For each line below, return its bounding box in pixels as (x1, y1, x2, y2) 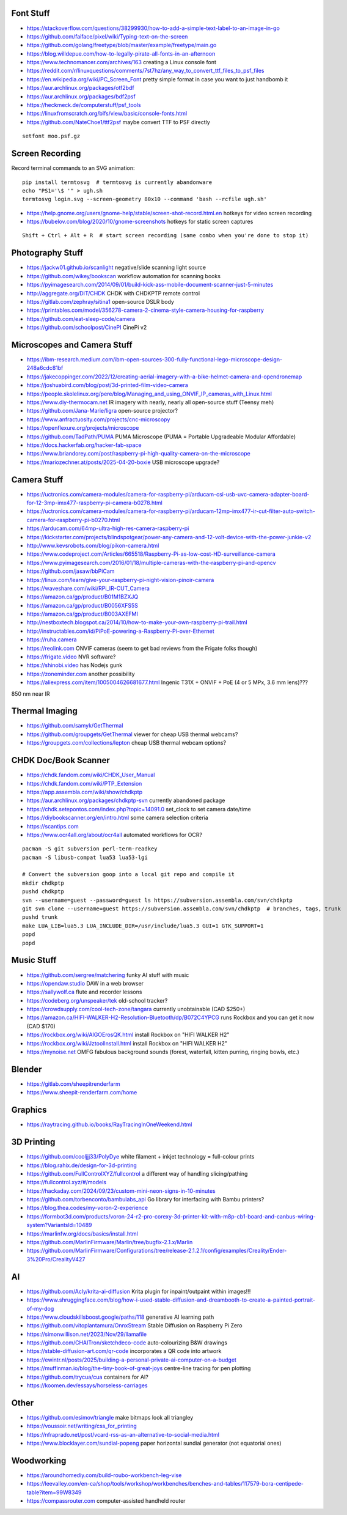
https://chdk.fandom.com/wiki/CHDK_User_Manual (26, 771, 155, 779)
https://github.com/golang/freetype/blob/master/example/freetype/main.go (26, 42, 217, 49)
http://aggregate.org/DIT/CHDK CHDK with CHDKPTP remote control (26, 289, 200, 297)
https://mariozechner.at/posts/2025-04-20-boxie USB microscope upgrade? (26, 459, 220, 466)
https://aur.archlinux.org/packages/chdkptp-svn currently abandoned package (26, 797, 225, 804)
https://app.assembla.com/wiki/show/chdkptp (26, 788, 143, 795)
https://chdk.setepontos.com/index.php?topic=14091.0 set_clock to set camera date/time (26, 805, 251, 813)
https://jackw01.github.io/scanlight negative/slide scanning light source (26, 264, 206, 271)
